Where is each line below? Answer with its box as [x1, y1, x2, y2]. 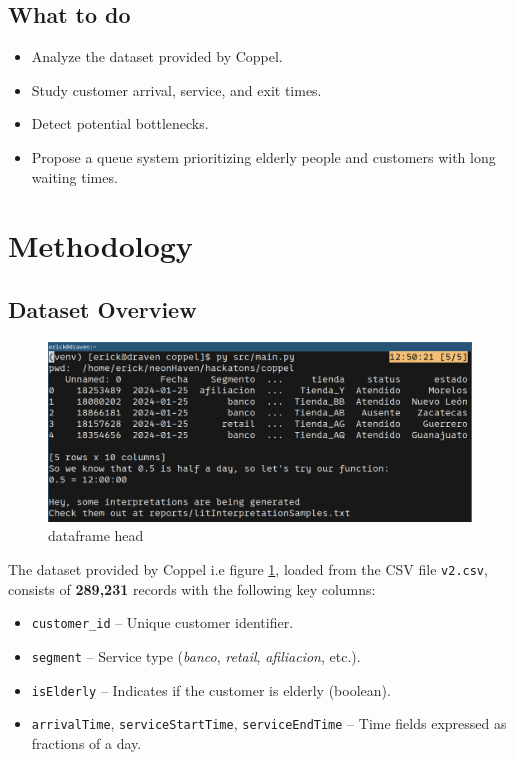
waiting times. [31, 166, 118, 187]
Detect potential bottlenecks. [31, 113, 209, 134]
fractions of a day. [31, 732, 142, 753]
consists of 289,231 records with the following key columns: [8, 578, 376, 599]
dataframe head [48, 525, 144, 546]
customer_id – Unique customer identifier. [31, 612, 294, 633]
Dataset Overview [8, 293, 197, 324]
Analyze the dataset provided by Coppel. [31, 46, 283, 67]
